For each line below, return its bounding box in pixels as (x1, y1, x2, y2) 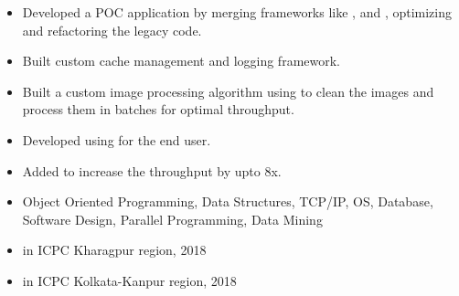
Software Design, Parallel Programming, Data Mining (22, 209, 323, 228)
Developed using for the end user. (22, 130, 211, 149)
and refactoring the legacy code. (22, 20, 202, 39)
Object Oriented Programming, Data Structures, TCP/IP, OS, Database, (22, 192, 433, 211)
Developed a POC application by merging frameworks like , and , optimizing (22, 3, 453, 21)
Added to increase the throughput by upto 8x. (22, 161, 282, 180)
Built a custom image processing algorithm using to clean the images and (22, 81, 434, 100)
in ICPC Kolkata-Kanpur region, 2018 (22, 270, 237, 290)
